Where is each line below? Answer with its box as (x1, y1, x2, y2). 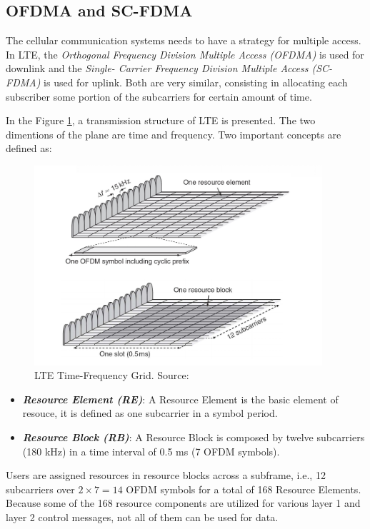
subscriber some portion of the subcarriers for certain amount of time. (6, 89, 312, 104)
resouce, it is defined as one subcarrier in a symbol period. (22, 405, 278, 420)
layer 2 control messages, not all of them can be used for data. (6, 509, 279, 524)
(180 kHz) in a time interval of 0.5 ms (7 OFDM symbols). (22, 443, 280, 458)
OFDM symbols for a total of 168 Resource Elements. (126, 481, 361, 496)
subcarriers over (6, 481, 75, 496)
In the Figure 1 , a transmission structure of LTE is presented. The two (6, 113, 316, 128)
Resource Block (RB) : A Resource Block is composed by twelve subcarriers (22, 430, 365, 444)
